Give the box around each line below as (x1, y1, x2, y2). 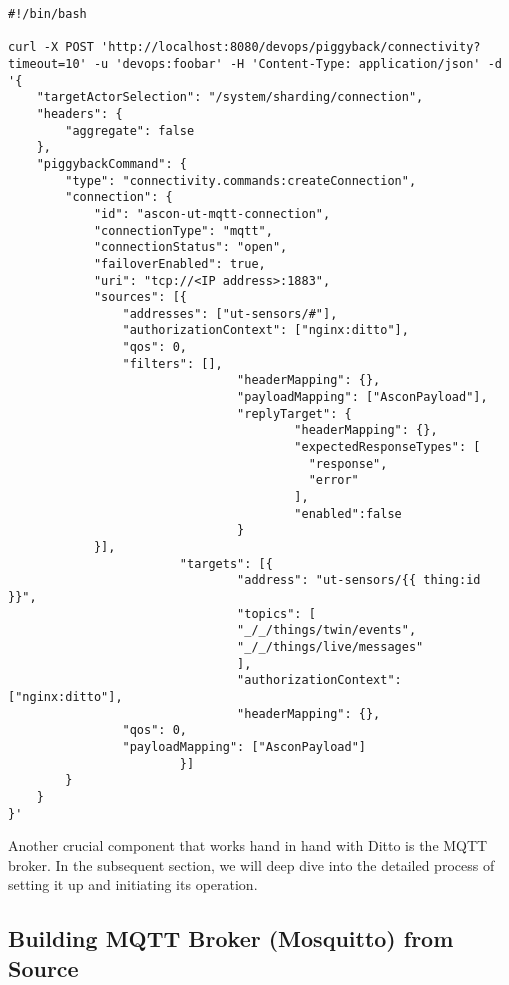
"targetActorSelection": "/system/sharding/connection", (36, 90, 424, 105)
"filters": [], (122, 356, 223, 371)
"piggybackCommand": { (36, 156, 187, 171)
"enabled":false (294, 506, 402, 521)
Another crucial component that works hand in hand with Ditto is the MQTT (8, 835, 488, 856)
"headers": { (36, 106, 123, 121)
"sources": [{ (93, 290, 187, 305)
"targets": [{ (179, 556, 273, 571)
